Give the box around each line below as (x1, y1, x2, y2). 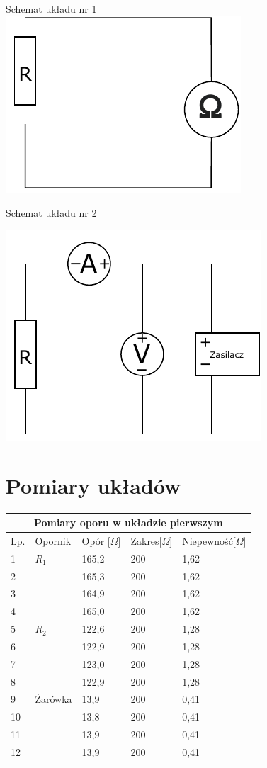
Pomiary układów (6, 470, 181, 499)
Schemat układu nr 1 (6, 1, 97, 16)
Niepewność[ (182, 533, 236, 548)
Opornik (35, 533, 72, 548)
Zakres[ (130, 533, 162, 548)
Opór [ (81, 533, 110, 548)
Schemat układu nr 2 (6, 205, 97, 220)
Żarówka (35, 691, 72, 706)
